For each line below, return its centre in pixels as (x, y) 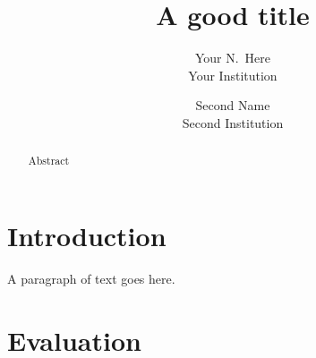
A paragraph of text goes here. (91, 278)
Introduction (87, 235)
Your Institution (233, 75)
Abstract (49, 161)
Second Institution (233, 122)
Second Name (233, 105)
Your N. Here (233, 58)
